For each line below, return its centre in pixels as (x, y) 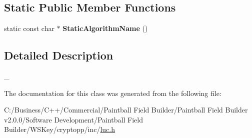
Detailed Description (59, 55)
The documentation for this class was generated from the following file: (113, 93)
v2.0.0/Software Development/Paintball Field (73, 119)
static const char (29, 28)
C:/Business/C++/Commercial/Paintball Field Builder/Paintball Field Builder (126, 110)
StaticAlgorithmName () (105, 28)
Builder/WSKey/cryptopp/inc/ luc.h (60, 129)
